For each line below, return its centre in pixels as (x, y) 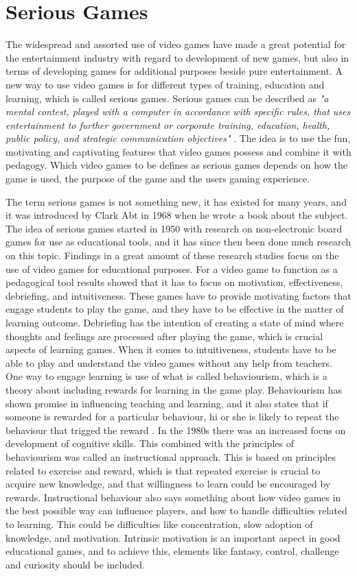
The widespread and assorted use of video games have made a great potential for (176, 44)
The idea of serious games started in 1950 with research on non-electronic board (174, 228)
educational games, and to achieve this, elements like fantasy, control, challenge (172, 551)
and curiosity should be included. (75, 564)
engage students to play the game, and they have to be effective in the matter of (175, 309)
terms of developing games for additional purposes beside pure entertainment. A (174, 71)
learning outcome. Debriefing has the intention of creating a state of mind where (175, 322)
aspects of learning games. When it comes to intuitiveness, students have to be (171, 349)
